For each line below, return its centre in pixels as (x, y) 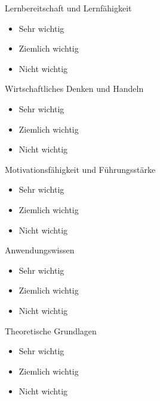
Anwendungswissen (40, 250)
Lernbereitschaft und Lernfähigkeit (68, 8)
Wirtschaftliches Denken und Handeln (74, 89)
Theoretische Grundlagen (51, 330)
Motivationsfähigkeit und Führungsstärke (80, 169)
